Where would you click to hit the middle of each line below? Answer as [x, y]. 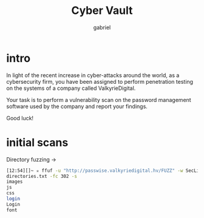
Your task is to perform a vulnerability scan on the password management [99, 100]
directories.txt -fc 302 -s [42, 176]
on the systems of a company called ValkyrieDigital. [71, 88]
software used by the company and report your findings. [77, 106]
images [15, 182]
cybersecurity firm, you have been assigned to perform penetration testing [100, 81]
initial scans [37, 142]
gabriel [102, 27]
